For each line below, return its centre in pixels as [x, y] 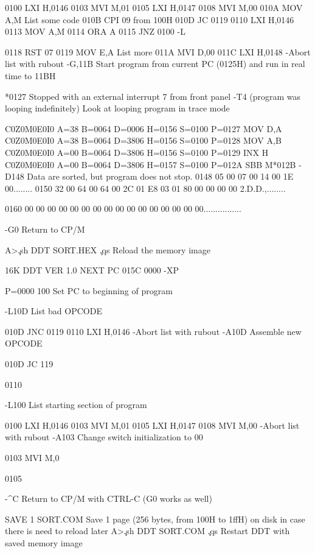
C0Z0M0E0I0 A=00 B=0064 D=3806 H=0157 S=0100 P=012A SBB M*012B [151, 164]
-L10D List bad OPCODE [54, 311]
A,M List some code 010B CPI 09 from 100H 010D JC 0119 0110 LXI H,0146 [150, 19]
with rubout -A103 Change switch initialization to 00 [104, 437]
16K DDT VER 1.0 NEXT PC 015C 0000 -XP [92, 270]
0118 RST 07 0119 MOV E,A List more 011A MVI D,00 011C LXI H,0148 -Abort [158, 51]
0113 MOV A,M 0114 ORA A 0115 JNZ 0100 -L [95, 31]
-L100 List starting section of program [76, 405]
